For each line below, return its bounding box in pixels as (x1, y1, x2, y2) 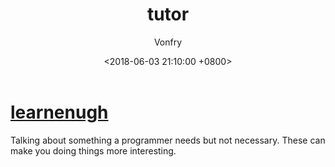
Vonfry (153, 36, 183, 48)
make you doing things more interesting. (10, 144, 177, 157)
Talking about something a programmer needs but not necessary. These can (10, 134, 326, 146)
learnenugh (10, 101, 109, 123)
